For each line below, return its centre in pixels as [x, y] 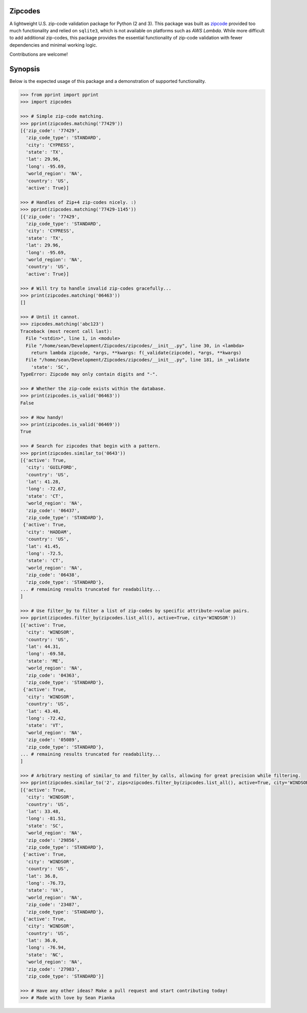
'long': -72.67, [46, 489]
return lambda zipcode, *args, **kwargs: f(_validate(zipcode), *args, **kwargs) [136, 353]
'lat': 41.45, [43, 546]
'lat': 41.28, [43, 482]
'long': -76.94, [46, 948]
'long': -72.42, [46, 718]
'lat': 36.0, [42, 941]
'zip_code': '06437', [53, 510]
